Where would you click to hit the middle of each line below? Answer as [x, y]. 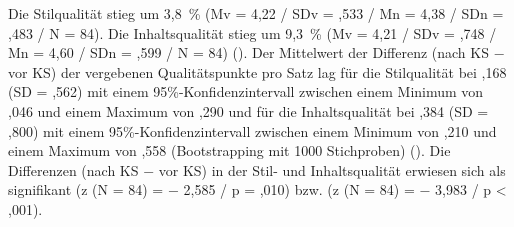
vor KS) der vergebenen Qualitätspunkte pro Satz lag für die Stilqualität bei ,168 [257, 71]
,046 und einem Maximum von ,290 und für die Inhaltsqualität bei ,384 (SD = [248, 110]
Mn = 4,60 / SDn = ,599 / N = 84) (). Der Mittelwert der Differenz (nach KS [248, 52]
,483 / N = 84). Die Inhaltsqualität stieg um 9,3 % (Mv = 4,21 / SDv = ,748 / [252, 32]
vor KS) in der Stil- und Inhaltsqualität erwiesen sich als [332, 169]
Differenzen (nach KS [73, 169]
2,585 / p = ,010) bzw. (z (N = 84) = [299, 189]
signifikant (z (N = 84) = [86, 189]
